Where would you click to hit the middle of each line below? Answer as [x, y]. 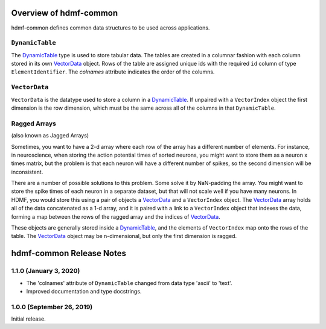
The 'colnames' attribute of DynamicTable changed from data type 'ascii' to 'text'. [129, 283]
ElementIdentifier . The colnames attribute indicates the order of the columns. [113, 72]
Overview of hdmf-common [65, 13]
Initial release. [28, 319]
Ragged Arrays [34, 124]
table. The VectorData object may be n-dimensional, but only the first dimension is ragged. [124, 236]
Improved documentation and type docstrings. [84, 291]
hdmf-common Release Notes [69, 253]
